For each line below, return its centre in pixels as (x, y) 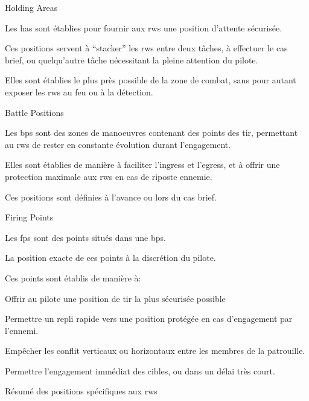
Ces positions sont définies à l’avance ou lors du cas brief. (111, 197)
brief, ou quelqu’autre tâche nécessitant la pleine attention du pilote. (132, 59)
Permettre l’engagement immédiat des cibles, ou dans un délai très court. (140, 371)
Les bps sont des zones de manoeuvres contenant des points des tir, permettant (151, 133)
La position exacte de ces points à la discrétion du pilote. (110, 258)
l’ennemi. (22, 330)
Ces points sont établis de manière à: (73, 277)
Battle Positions (34, 112)
